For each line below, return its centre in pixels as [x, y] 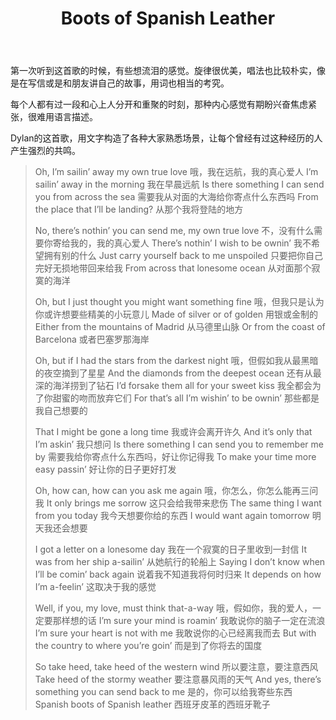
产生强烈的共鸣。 [45, 151]
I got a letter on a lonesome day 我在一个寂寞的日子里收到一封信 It [171, 549]
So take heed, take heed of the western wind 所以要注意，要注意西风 [176, 667]
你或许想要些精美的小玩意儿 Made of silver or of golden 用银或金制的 [176, 314]
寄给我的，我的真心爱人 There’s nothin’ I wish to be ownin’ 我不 [182, 243]
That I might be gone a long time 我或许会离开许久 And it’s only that [173, 432]
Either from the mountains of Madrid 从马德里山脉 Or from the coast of [180, 327]
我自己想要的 [61, 411]
